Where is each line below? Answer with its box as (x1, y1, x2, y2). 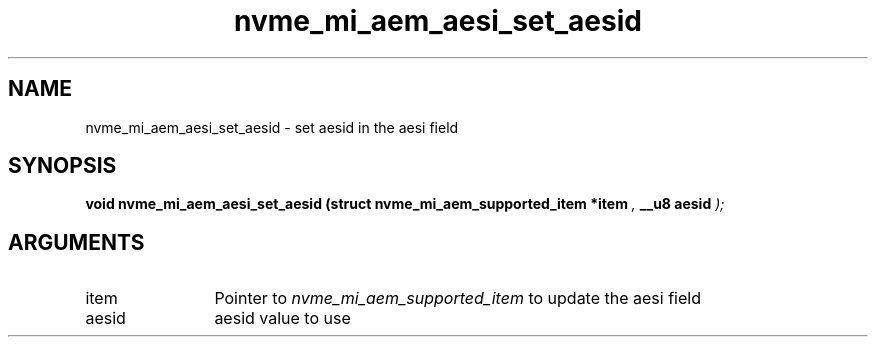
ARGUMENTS (8, 229, 145, 255)
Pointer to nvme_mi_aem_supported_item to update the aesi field (214, 288, 701, 309)
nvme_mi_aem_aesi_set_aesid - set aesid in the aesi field (85, 118, 459, 136)
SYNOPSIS (8, 153, 117, 179)
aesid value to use (214, 308, 351, 329)
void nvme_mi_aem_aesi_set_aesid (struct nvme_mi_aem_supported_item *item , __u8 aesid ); (85, 195, 725, 213)
